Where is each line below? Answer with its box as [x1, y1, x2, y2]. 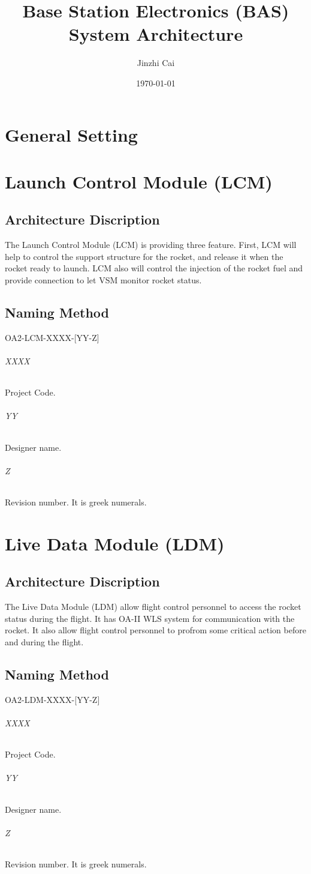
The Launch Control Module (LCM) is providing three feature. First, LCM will [5, 238, 297, 251]
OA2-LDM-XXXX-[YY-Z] [5, 693, 100, 705]
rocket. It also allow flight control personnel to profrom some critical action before [5, 624, 306, 636]
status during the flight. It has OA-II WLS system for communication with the [5, 612, 295, 624]
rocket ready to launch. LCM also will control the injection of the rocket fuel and [5, 262, 303, 274]
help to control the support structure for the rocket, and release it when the [5, 250, 283, 262]
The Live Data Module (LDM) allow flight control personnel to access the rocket [5, 600, 301, 613]
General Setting [5, 122, 138, 146]
